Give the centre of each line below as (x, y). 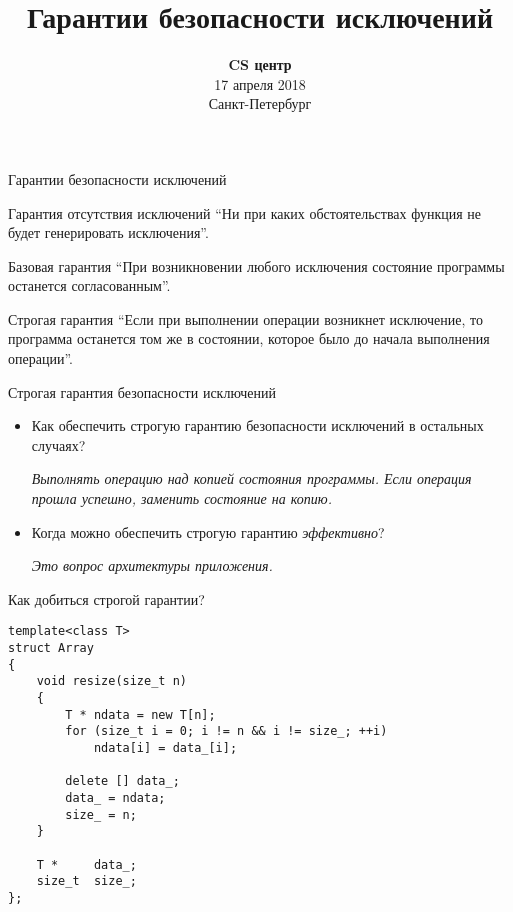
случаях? (58, 444)
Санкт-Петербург (260, 103)
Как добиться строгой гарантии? (106, 598)
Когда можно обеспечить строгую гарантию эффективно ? (208, 531)
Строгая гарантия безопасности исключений (142, 391)
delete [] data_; (122, 781)
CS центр (260, 64)
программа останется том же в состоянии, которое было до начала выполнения (249, 338)
